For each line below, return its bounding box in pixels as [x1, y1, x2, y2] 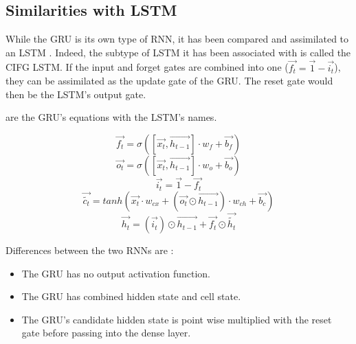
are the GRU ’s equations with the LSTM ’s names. [5, 110, 217, 124]
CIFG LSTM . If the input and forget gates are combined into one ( [5, 60, 289, 74]
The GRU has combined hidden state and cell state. [21, 289, 241, 303]
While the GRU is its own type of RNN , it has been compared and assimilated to [5, 32, 349, 46]
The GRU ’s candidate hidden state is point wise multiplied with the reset [21, 312, 332, 326]
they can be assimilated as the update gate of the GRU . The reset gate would [5, 73, 333, 88]
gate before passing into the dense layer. [21, 325, 191, 340]
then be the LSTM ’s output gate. [5, 87, 146, 101]
